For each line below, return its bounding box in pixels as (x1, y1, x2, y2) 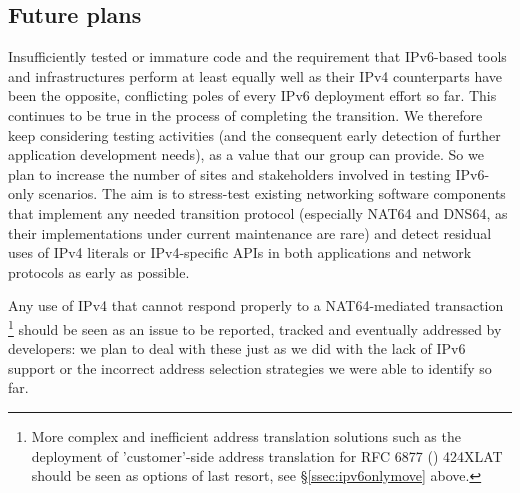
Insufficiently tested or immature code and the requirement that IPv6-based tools (8, 46, 507, 67)
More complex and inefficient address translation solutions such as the (31, 425, 461, 446)
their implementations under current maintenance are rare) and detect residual (8, 222, 492, 243)
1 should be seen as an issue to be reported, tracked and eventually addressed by (8, 315, 502, 339)
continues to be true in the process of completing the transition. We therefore (8, 104, 483, 125)
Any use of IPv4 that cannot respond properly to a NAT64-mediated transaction (8, 295, 504, 316)
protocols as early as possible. (8, 261, 190, 282)
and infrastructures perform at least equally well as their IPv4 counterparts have (8, 65, 503, 86)
